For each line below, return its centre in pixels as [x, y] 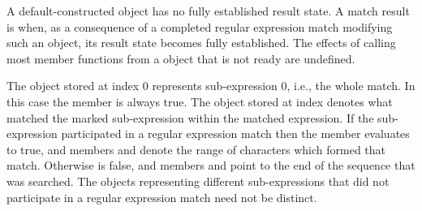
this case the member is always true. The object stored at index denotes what [200, 101]
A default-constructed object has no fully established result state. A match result [208, 11]
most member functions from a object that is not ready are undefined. [181, 58]
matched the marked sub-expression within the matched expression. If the [190, 117]
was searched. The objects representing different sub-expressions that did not [198, 181]
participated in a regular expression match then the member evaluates [235, 133]
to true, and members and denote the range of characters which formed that [196, 149]
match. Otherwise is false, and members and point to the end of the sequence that [211, 165]
